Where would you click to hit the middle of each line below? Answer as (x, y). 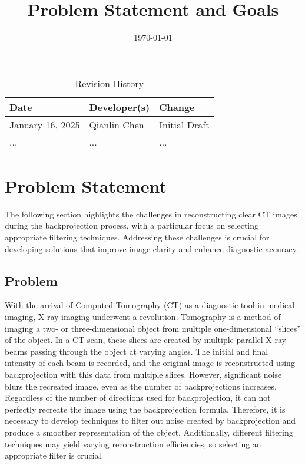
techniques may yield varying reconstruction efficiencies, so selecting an (133, 443)
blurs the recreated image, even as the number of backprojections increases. (141, 386)
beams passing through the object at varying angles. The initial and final (137, 351)
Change (177, 107)
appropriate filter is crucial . (54, 455)
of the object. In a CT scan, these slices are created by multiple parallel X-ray (145, 340)
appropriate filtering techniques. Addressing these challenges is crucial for (137, 237)
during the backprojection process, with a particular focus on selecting (132, 225)
